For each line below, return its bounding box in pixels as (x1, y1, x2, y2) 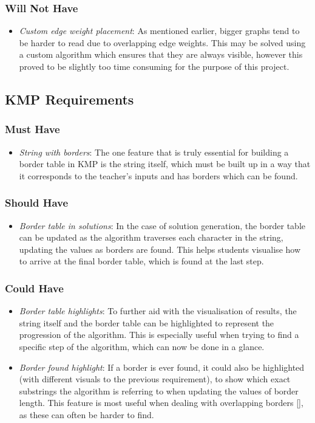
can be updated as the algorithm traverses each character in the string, (19, 231, 283, 244)
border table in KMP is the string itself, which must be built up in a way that (19, 157, 311, 170)
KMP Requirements (5, 89, 134, 108)
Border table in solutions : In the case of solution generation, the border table (19, 219, 305, 232)
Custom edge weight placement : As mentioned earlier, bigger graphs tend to (19, 24, 300, 37)
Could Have (5, 280, 64, 295)
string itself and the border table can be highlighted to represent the (19, 316, 274, 329)
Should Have (5, 195, 69, 210)
